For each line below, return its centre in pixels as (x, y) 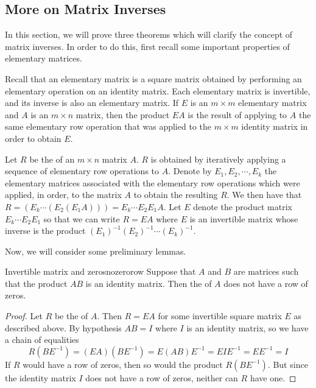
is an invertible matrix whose (244, 218)
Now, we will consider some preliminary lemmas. (96, 251)
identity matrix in (275, 126)
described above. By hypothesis (63, 327)
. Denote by (190, 171)
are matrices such (266, 271)
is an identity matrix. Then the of (149, 283)
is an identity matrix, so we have (248, 327)
